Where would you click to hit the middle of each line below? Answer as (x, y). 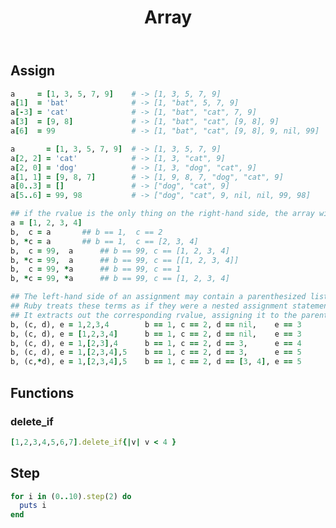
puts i (33, 506)
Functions (42, 392)
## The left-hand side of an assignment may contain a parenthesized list (169, 297)
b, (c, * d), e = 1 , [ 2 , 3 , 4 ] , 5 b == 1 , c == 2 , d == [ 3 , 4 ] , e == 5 (156, 362)
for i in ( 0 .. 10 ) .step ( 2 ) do (71, 496)
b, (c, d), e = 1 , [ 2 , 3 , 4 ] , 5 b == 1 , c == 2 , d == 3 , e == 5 (156, 352)
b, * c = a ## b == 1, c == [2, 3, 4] (104, 241)
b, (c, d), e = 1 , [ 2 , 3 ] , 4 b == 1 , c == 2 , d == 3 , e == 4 (156, 343)
